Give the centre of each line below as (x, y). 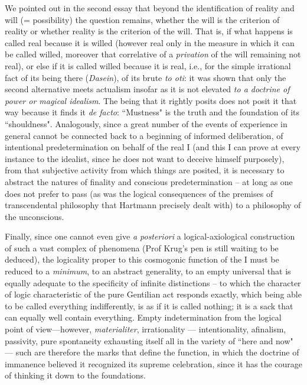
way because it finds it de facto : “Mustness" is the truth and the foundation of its (152, 112)
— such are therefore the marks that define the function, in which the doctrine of (152, 352)
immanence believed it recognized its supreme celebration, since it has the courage (154, 363)
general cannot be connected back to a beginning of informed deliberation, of (144, 135)
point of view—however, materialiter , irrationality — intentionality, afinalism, (146, 329)
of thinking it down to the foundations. (75, 375)
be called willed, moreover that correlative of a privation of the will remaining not (153, 54)
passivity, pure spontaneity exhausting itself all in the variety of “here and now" (149, 340)
